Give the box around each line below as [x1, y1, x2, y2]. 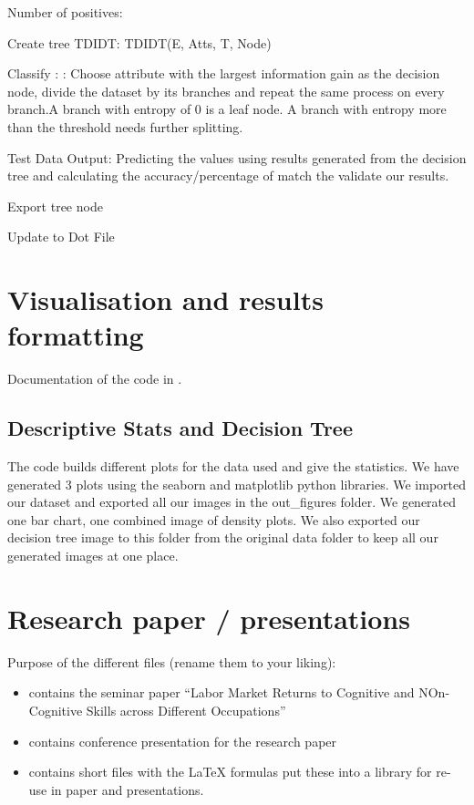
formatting [7, 316, 144, 354]
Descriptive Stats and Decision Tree [7, 414, 353, 442]
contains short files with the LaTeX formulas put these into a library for [28, 762, 432, 781]
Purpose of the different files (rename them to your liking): [7, 652, 336, 671]
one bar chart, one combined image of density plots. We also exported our [7, 510, 420, 529]
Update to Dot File [7, 227, 115, 246]
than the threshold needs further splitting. [7, 117, 243, 136]
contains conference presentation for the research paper [28, 731, 337, 750]
